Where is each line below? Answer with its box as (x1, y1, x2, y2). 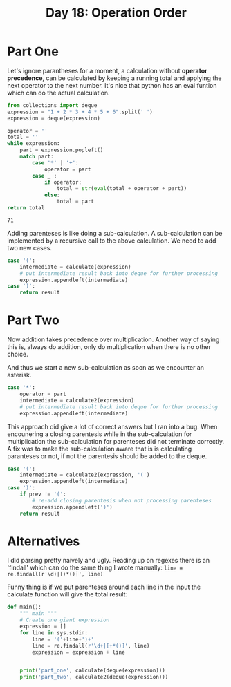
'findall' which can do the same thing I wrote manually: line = (7, 563, 183, 572)
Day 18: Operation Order (45, 5, 187, 21)
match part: (19, 153, 54, 160)
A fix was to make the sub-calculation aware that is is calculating (7, 444, 192, 453)
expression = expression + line (32, 648, 126, 656)
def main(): (7, 603, 41, 611)
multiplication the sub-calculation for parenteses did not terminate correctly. (7, 437, 225, 445)
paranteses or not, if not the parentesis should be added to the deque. (7, 451, 207, 460)
